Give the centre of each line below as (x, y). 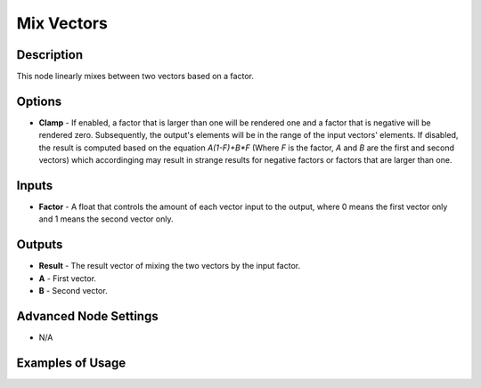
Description (50, 55)
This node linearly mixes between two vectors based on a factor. (135, 77)
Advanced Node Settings (88, 316)
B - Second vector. (73, 291)
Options (39, 101)
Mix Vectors (62, 23)
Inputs (35, 186)
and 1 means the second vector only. (106, 219)
